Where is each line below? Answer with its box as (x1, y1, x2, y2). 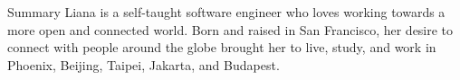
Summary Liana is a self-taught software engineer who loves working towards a (7, 3, 446, 21)
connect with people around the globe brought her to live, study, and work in (7, 38, 436, 57)
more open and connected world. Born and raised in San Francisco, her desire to (7, 20, 454, 39)
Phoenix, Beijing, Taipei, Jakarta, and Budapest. (7, 55, 280, 74)
